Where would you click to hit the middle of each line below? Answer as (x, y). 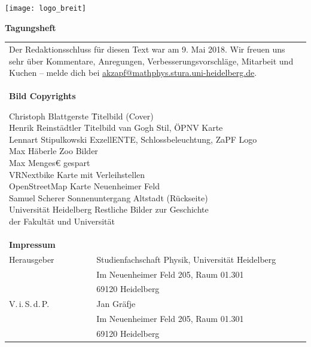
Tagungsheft (31, 27)
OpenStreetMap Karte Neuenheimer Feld (84, 186)
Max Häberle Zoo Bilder (54, 151)
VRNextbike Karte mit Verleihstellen (77, 174)
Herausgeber (32, 259)
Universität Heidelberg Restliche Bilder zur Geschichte (109, 209)
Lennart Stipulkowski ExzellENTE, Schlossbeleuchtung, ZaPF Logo (133, 139)
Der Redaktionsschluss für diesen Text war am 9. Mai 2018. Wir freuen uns (147, 49)
